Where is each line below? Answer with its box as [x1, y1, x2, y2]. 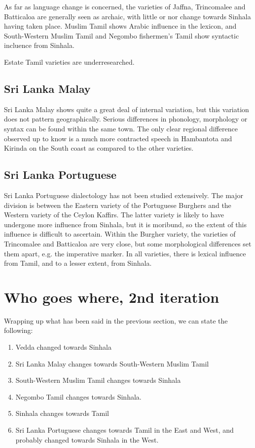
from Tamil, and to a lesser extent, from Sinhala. [4, 258, 152, 268]
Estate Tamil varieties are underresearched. [4, 56, 135, 67]
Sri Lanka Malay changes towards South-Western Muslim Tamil [15, 358, 209, 368]
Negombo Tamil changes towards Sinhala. [15, 391, 142, 402]
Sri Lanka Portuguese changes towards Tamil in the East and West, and [15, 424, 234, 435]
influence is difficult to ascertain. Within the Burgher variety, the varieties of [4, 229, 236, 239]
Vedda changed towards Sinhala [15, 342, 111, 352]
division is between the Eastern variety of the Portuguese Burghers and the [4, 200, 231, 210]
